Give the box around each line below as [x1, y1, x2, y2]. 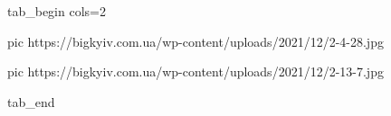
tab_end [7, 92, 55, 111]
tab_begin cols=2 [7, 2, 106, 20]
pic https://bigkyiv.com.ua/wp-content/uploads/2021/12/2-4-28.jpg [7, 31, 384, 50]
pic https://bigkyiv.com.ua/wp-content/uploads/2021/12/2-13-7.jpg [7, 62, 384, 81]
